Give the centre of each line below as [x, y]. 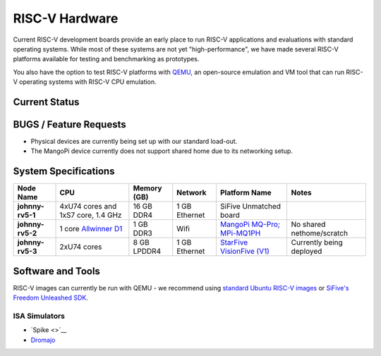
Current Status [46, 102]
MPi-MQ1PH [240, 233]
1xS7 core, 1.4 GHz [91, 215]
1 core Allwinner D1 [91, 229]
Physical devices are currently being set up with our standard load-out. [134, 142]
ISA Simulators [39, 316]
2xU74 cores [81, 247]
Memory [147, 188]
